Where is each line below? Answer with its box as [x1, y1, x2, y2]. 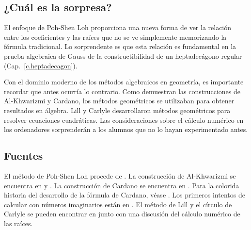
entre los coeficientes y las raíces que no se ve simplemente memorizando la [4, 32, 227, 42]
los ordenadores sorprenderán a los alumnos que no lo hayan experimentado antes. [4, 124, 248, 134]
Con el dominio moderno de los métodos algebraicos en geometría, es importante [4, 77, 244, 87]
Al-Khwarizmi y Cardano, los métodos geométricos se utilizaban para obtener [4, 96, 235, 106]
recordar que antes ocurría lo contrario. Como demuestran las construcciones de [4, 86, 240, 96]
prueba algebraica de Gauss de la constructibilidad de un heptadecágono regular [4, 50, 242, 61]
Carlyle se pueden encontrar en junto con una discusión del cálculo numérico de [4, 209, 240, 219]
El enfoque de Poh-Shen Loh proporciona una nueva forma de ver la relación [4, 22, 232, 33]
